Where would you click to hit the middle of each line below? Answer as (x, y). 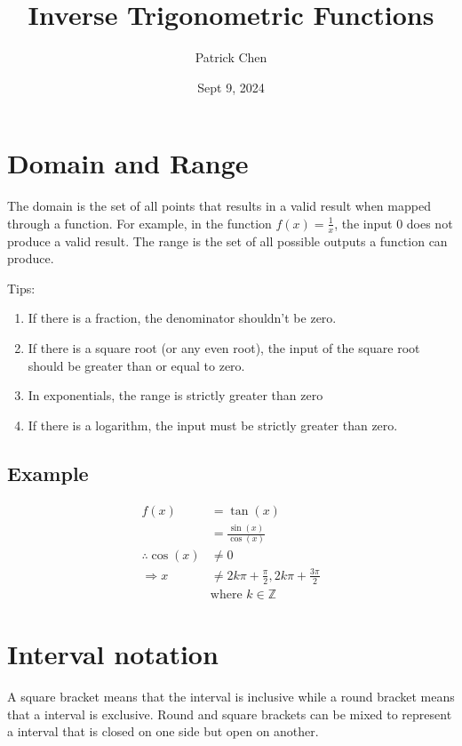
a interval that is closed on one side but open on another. (163, 731)
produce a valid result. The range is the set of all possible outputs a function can (227, 241)
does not (430, 223)
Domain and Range (128, 163)
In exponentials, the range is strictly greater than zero (175, 395)
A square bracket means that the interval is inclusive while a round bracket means (231, 696)
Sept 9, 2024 (231, 87)
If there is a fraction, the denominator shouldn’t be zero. (182, 318)
